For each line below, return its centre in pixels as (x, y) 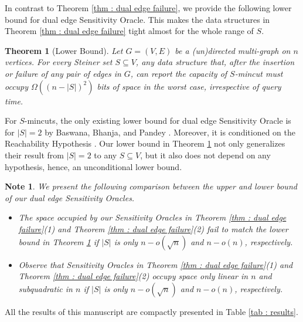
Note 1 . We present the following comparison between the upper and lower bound (151, 186)
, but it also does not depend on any (205, 155)
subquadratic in (45, 288)
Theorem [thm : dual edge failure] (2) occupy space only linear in (133, 276)
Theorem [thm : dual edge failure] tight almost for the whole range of (129, 31)
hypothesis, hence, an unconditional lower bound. (93, 166)
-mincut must (259, 73)
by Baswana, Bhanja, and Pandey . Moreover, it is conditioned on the (170, 132)
